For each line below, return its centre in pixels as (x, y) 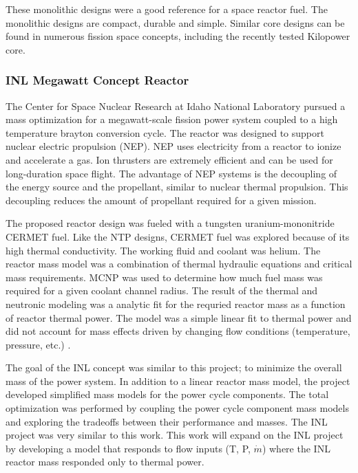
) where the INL (296, 448)
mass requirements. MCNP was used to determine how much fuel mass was (164, 277)
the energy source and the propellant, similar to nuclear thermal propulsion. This (177, 187)
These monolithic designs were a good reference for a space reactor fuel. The (167, 9)
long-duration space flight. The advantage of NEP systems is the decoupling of (171, 173)
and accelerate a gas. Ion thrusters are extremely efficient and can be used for (169, 159)
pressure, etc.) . (38, 344)
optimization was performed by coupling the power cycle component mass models (177, 408)
